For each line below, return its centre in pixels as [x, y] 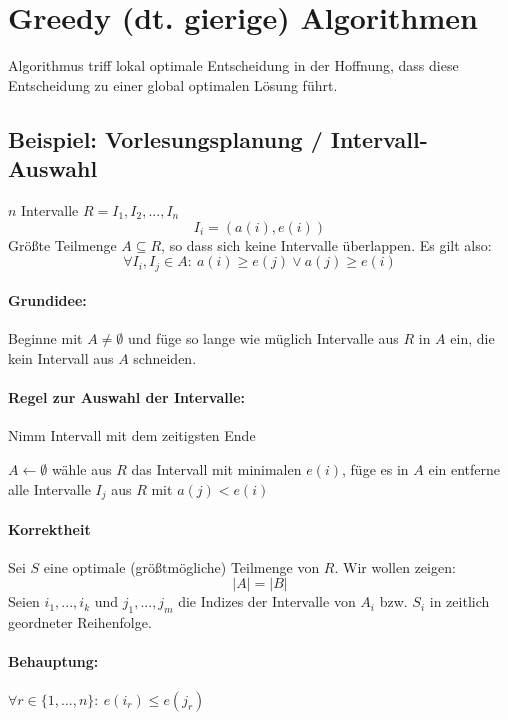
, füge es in [375, 468]
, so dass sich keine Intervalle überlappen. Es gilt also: [326, 244]
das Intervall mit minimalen [216, 468]
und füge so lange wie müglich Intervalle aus [263, 338]
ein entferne [464, 468]
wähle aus [81, 468]
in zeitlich [459, 601]
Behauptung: [53, 661]
